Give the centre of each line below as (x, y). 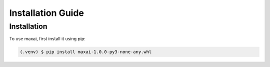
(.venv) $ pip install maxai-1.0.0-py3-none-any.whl (86, 52)
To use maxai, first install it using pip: (47, 39)
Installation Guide (47, 13)
